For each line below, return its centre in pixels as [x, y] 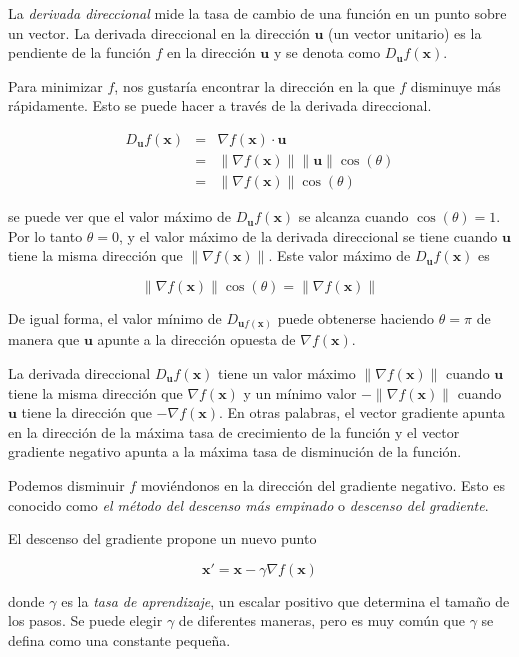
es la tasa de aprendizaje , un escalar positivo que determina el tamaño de [285, 600]
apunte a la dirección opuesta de [196, 339]
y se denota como [327, 52]
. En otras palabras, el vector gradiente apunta [362, 412]
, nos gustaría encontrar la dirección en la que [254, 85]
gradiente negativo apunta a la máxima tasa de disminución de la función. [235, 451]
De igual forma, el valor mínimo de [115, 317]
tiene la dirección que [86, 412]
